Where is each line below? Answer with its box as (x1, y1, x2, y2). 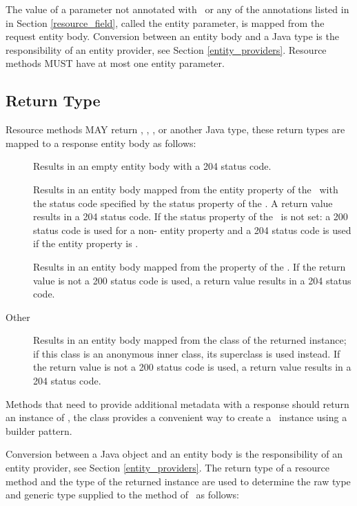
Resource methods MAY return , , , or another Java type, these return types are (6, 122, 345, 137)
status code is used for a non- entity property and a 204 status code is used (33, 222, 351, 237)
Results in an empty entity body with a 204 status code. (33, 159, 272, 173)
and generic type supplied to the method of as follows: (6, 487, 239, 502)
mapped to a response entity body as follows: (6, 135, 196, 150)
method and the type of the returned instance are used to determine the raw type (6, 474, 351, 488)
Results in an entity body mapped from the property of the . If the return (33, 259, 346, 273)
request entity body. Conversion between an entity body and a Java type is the (6, 29, 339, 43)
